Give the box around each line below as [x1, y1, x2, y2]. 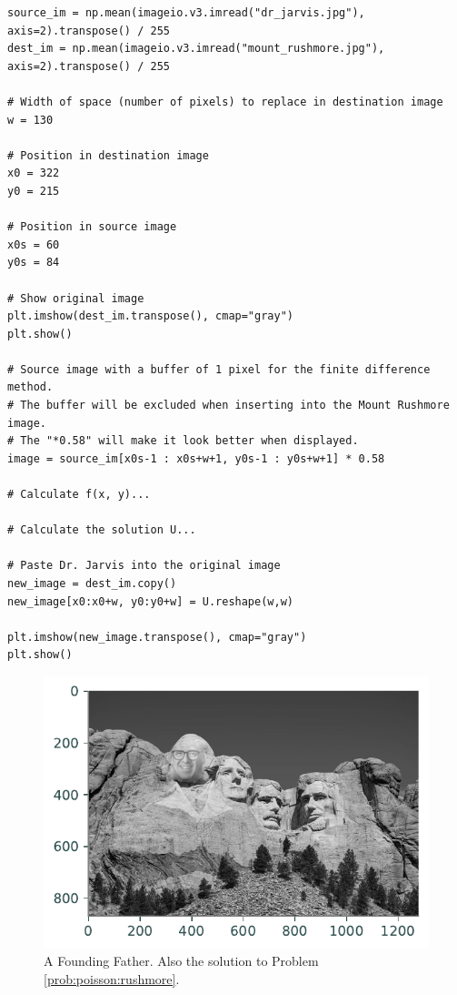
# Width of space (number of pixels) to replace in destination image [7, 95, 443, 108]
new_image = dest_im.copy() [7, 577, 177, 590]
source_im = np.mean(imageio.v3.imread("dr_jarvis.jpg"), [7, 6, 365, 19]
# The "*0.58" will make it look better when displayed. [7, 434, 359, 448]
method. [7, 381, 54, 394]
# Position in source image [7, 220, 177, 234]
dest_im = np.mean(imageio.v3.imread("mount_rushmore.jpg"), [7, 42, 385, 56]
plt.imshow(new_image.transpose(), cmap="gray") [7, 630, 307, 644]
